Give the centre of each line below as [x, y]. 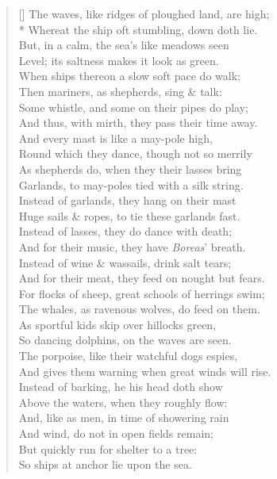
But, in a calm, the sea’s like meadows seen [124, 45]
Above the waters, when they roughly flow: [123, 402]
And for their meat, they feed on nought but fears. [142, 278]
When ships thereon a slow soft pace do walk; [129, 76]
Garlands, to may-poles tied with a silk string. [131, 184]
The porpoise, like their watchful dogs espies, [128, 356]
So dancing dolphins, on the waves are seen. [125, 340]
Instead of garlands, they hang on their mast [127, 200]
